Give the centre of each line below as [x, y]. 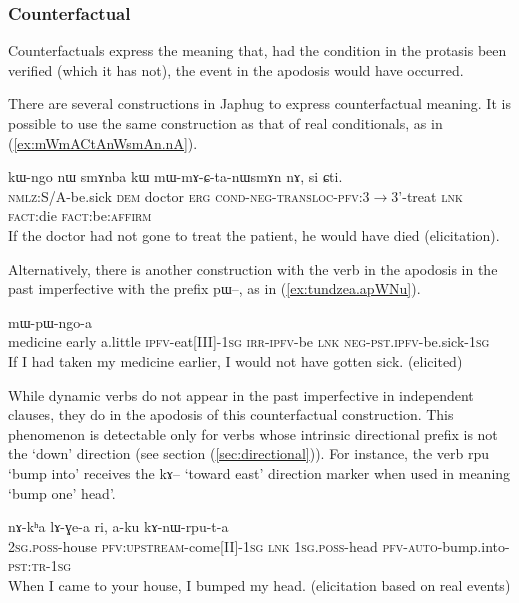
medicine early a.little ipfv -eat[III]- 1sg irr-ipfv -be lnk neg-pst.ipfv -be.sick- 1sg [249, 341]
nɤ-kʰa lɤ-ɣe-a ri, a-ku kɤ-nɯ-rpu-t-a [118, 526]
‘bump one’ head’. [62, 492]
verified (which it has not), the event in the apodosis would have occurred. [236, 69]
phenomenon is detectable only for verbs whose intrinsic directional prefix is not [253, 433]
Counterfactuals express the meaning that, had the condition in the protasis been [257, 50]
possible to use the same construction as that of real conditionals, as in [225, 123]
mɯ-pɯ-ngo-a [50, 321]
